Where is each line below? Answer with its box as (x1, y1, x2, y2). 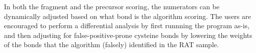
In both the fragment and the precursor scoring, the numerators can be (4, 1, 220, 11)
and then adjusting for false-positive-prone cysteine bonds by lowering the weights (4, 30, 253, 40)
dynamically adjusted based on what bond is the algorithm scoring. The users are (4, 11, 251, 21)
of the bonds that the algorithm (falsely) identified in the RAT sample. (4, 39, 219, 50)
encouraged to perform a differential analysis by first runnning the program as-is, (4, 20, 250, 31)
